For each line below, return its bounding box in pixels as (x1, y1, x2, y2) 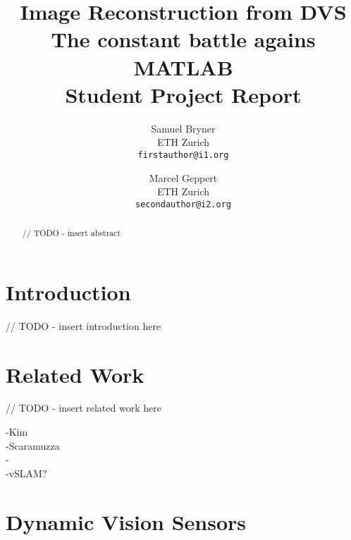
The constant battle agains (51, 25, 316, 54)
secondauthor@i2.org (135, 199, 232, 209)
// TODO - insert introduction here (6, 318, 161, 333)
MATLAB (133, 52, 233, 81)
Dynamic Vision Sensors (6, 507, 246, 536)
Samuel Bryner (151, 121, 216, 135)
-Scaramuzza (6, 438, 60, 453)
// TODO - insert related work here (6, 400, 161, 415)
